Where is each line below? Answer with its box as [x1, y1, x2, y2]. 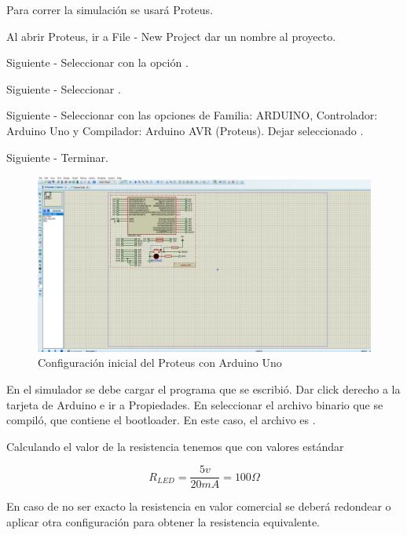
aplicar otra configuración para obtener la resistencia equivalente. [6, 513, 321, 530]
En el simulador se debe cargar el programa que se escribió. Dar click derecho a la [6, 380, 401, 397]
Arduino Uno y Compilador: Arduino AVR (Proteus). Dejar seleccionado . [6, 122, 364, 138]
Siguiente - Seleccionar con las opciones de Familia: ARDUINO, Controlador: [6, 107, 378, 123]
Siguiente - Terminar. [6, 148, 108, 165]
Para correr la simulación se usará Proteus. [6, 2, 214, 17]
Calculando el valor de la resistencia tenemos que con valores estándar [6, 438, 344, 454]
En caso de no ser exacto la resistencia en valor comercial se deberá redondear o [6, 498, 391, 515]
